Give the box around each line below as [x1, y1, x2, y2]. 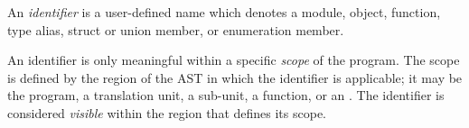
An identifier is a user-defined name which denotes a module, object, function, [7, 2, 441, 21]
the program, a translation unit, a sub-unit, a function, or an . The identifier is [7, 86, 445, 105]
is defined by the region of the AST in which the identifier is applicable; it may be [7, 68, 463, 87]
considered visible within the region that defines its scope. [7, 103, 327, 122]
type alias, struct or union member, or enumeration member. [7, 20, 344, 39]
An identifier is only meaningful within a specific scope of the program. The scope [7, 50, 460, 69]
